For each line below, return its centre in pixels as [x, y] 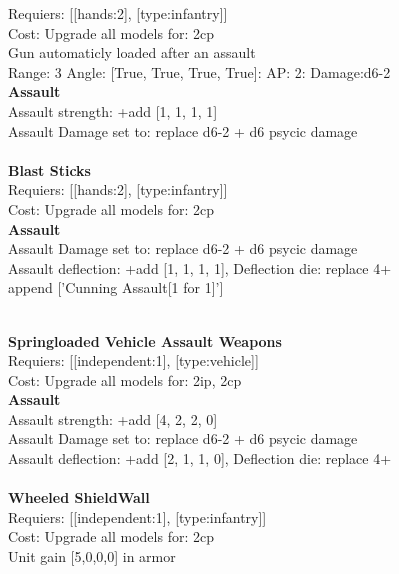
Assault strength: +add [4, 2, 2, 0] [113, 418]
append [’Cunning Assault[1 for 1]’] [116, 287]
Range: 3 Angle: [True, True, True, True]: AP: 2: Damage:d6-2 [199, 71]
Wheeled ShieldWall [79, 497]
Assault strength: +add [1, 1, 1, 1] [113, 110]
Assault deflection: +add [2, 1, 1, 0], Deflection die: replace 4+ [200, 458]
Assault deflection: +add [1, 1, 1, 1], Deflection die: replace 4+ [200, 267]
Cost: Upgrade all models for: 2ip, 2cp [125, 379]
